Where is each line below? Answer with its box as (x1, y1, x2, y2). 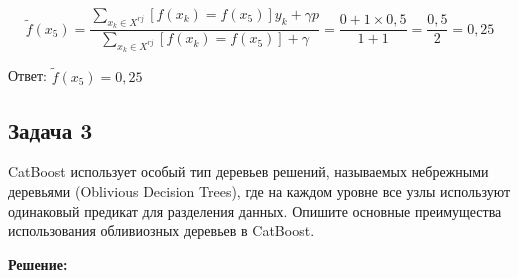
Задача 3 (8, 114, 93, 145)
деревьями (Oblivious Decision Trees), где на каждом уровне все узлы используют (8, 181, 511, 202)
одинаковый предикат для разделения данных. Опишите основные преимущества (8, 200, 502, 221)
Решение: (8, 253, 68, 274)
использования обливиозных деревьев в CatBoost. (8, 220, 315, 241)
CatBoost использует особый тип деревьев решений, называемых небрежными (8, 161, 489, 182)
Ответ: (8, 65, 47, 86)
